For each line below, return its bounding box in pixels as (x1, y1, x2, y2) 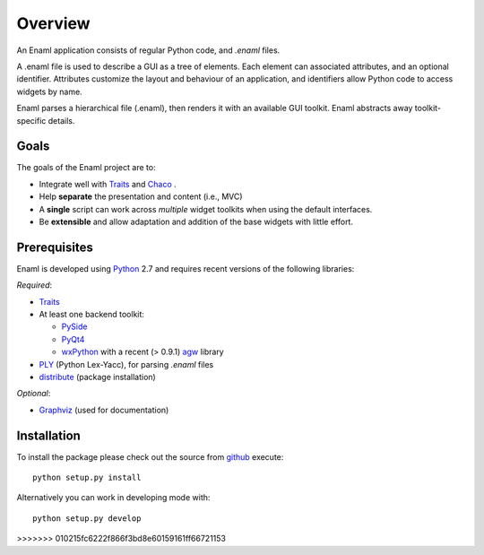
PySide (61, 321, 88, 332)
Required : (16, 280, 53, 291)
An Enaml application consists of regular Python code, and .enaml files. (16, 45, 281, 56)
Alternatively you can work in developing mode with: (16, 492, 211, 503)
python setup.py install (32, 473, 142, 483)
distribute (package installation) (39, 372, 156, 382)
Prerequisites (16, 239, 93, 255)
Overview (16, 13, 91, 33)
